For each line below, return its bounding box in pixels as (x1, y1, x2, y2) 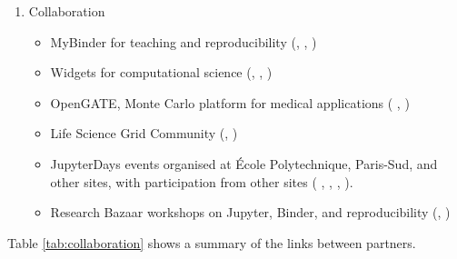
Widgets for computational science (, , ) (50, 63, 273, 82)
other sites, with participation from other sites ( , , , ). (50, 172, 353, 191)
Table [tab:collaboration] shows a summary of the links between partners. (7, 233, 416, 252)
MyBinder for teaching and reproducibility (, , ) (50, 32, 317, 51)
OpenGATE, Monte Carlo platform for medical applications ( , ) (50, 93, 410, 112)
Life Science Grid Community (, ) (50, 124, 238, 143)
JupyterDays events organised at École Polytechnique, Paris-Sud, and (50, 154, 438, 173)
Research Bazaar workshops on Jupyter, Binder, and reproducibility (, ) (50, 203, 451, 222)
